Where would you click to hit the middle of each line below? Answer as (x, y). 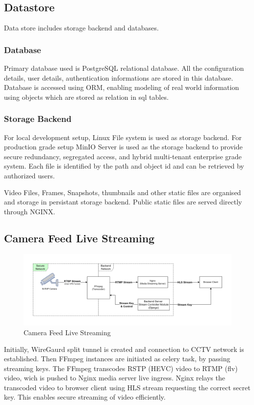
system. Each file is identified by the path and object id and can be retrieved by (124, 166)
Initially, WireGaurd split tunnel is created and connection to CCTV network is (124, 349)
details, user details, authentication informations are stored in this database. (119, 77)
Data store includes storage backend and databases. (81, 28)
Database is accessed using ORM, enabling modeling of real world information (122, 87)
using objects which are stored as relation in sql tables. (86, 97)
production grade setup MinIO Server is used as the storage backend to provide (123, 147)
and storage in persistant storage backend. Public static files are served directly (123, 202)
